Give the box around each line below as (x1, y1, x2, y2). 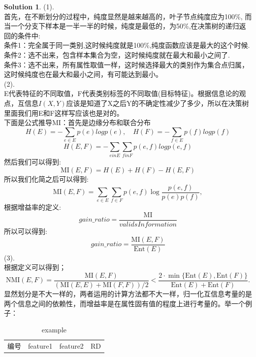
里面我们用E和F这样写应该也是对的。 (4, 107, 124, 118)
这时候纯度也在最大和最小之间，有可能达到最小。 (4, 69, 162, 79)
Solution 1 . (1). (4, 1, 54, 11)
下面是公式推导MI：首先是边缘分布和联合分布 (4, 117, 151, 128)
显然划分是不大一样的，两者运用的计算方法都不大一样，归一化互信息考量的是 (4, 288, 252, 298)
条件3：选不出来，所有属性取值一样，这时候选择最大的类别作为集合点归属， (4, 59, 249, 69)
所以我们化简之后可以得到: (4, 173, 89, 184)
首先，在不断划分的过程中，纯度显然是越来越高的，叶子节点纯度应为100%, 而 (4, 11, 252, 21)
